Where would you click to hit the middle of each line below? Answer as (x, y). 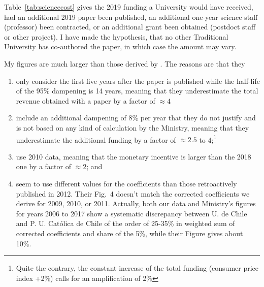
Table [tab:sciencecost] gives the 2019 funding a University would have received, (129, 7)
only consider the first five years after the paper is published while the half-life (138, 81)
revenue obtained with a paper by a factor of (86, 100)
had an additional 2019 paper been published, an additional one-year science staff (131, 17)
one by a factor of (43, 166)
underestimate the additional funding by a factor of (96, 139)
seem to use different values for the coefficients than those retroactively (126, 183)
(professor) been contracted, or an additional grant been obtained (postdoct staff (130, 27)
